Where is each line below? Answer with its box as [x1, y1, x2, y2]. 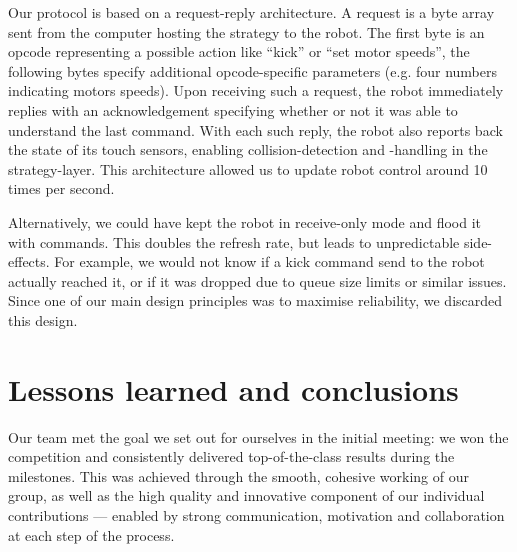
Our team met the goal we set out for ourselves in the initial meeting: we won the [8, 426, 509, 447]
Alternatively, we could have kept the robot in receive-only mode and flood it [8, 211, 482, 232]
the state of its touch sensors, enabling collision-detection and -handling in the [8, 139, 488, 160]
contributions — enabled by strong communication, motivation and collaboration [8, 505, 505, 525]
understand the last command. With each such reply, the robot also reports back [8, 119, 503, 140]
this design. [8, 309, 78, 330]
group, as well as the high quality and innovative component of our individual [8, 485, 485, 506]
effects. [8, 251, 50, 272]
